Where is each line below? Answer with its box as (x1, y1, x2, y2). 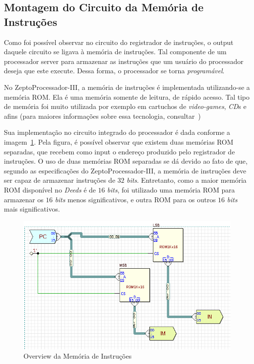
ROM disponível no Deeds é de (4, 184, 96, 194)
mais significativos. (4, 204, 60, 214)
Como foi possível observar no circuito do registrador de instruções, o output (4, 37, 233, 47)
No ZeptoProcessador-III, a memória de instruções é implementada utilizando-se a (4, 82, 250, 92)
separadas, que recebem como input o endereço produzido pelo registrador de (4, 146, 235, 156)
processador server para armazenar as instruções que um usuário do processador (4, 56, 244, 66)
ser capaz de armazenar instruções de (4, 175, 115, 185)
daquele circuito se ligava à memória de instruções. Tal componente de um (4, 46, 227, 57)
